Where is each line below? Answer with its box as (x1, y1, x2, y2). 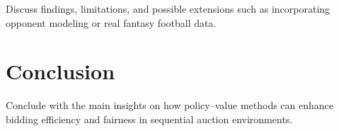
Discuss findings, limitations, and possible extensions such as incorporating (6, 1, 331, 16)
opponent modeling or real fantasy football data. (6, 15, 217, 30)
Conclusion (6, 57, 115, 86)
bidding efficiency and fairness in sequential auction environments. (6, 111, 293, 126)
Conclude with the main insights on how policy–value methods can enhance (6, 98, 334, 113)
